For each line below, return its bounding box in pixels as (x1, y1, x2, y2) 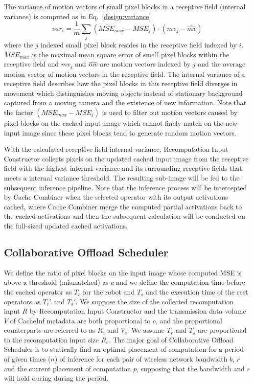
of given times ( (4, 354, 51, 364)
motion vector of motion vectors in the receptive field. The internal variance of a (4, 68, 245, 79)
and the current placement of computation (4, 363, 131, 373)
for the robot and (83, 286, 135, 296)
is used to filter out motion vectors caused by (102, 107, 238, 117)
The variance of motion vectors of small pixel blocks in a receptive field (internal (4, 1, 246, 11)
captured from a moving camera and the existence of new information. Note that (4, 97, 247, 108)
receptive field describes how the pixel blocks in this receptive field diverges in (4, 78, 238, 89)
